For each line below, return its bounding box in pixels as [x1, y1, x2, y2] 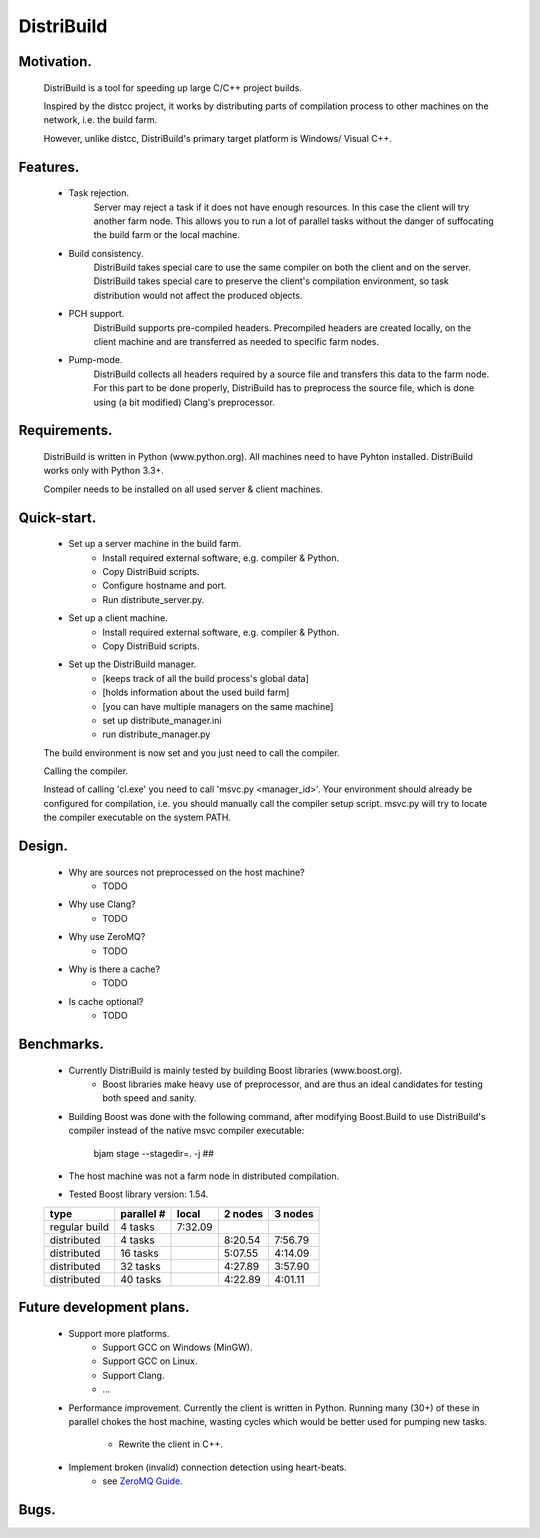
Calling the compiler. [43, 765, 129, 777]
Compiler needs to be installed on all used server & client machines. [43, 483, 324, 495]
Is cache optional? [68, 995, 144, 1007]
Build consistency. [68, 247, 144, 259]
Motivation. [18, 53, 92, 70]
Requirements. [18, 422, 113, 439]
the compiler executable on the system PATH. [43, 811, 232, 824]
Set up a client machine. [68, 612, 169, 624]
